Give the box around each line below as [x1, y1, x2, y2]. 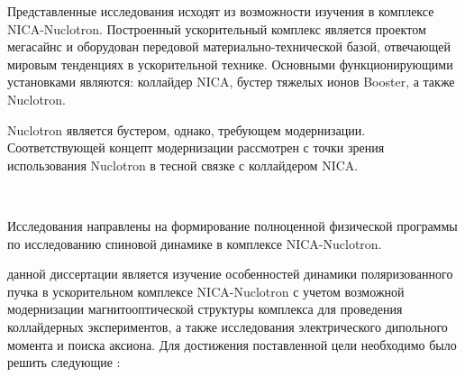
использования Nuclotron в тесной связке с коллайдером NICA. [7, 155, 359, 174]
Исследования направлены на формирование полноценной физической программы [7, 216, 458, 234]
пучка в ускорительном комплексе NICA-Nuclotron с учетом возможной [7, 281, 405, 300]
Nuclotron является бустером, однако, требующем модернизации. [7, 120, 366, 139]
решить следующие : [7, 353, 121, 372]
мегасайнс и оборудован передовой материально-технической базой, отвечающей [7, 37, 451, 56]
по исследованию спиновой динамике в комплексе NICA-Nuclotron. [7, 234, 382, 253]
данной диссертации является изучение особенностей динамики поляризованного [7, 264, 453, 283]
